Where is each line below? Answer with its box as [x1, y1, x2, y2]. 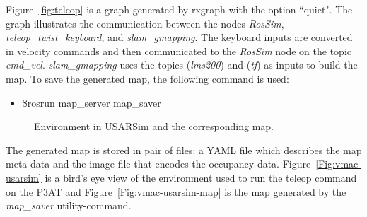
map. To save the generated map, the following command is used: [6, 71, 289, 86]
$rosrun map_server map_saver [22, 95, 161, 110]
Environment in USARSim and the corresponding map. [34, 119, 274, 134]
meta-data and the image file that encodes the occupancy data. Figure [6, 156, 311, 171]
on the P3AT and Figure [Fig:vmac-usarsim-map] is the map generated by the [6, 184, 346, 199]
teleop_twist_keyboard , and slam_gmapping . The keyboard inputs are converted [6, 30, 353, 45]
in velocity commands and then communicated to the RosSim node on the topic [6, 43, 352, 58]
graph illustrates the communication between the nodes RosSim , [6, 16, 284, 30]
